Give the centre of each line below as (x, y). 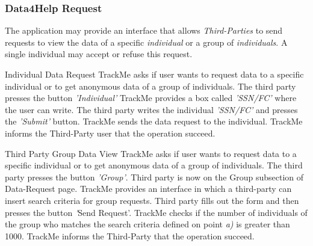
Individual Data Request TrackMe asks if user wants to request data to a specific (154, 74)
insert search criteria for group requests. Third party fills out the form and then (152, 200)
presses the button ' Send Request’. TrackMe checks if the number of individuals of (156, 212)
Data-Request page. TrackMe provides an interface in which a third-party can (148, 189)
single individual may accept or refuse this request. (99, 54)
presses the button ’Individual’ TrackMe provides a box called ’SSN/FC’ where (151, 98)
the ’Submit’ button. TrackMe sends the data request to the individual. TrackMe (154, 121)
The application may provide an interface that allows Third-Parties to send (144, 30)
